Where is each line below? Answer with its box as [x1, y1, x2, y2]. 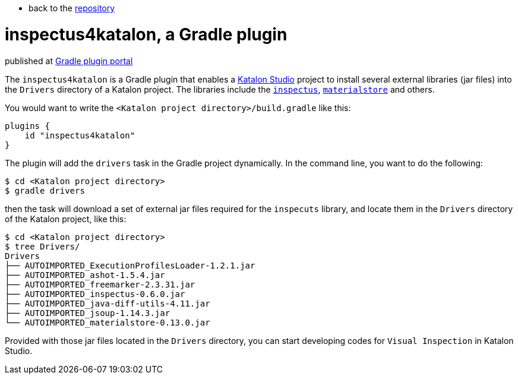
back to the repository [29, 3, 115, 13]
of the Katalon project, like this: [5, 213, 127, 224]
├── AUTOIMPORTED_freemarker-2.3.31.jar [5, 279, 195, 289]
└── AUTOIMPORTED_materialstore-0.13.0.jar [5, 317, 210, 327]
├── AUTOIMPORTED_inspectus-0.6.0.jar [5, 289, 185, 299]
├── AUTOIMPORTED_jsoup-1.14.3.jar [5, 308, 170, 318]
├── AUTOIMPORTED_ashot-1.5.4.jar [5, 270, 165, 280]
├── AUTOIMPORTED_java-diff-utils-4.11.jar [5, 298, 210, 308]
